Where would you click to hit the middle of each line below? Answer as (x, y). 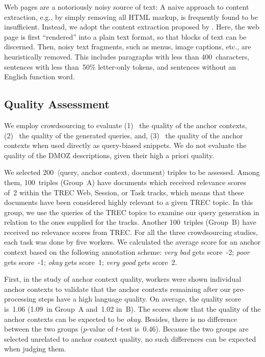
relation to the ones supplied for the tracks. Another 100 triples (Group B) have (130, 222)
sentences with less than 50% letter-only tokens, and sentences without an (120, 66)
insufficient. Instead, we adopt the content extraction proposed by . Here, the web (132, 27)
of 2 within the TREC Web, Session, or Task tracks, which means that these (124, 192)
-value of (100, 329)
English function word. (39, 77)
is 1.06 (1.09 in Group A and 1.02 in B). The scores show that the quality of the (132, 309)
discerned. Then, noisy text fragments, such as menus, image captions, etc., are (128, 47)
